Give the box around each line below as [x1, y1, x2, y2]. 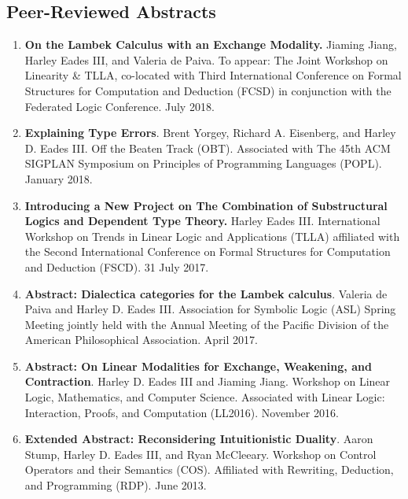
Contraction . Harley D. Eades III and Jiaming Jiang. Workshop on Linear [24, 373, 391, 390]
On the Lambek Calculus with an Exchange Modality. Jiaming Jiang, [24, 36, 397, 53]
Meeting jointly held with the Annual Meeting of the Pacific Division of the [24, 316, 389, 332]
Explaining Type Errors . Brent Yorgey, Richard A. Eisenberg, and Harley [24, 124, 396, 141]
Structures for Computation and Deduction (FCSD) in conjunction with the [24, 82, 391, 98]
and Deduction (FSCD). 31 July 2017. [24, 258, 209, 275]
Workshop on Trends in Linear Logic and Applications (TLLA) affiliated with [24, 227, 400, 244]
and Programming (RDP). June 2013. [24, 477, 207, 493]
